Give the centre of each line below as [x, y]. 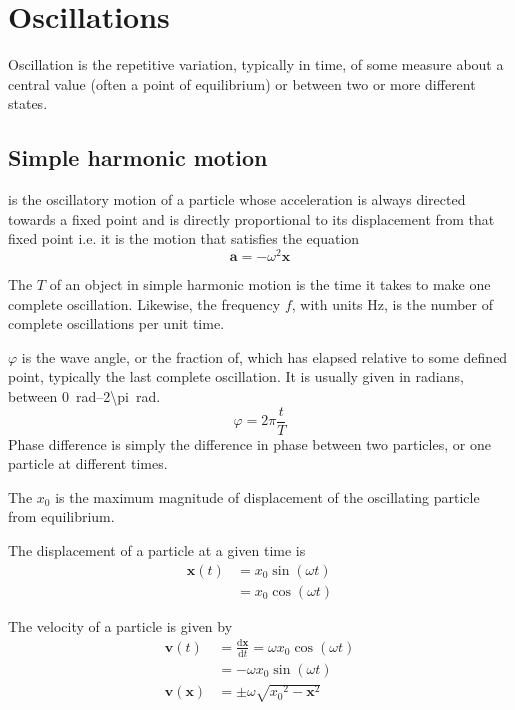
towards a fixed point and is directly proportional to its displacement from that [251, 218]
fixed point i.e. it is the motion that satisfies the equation [184, 238]
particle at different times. [88, 463]
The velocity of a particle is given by [120, 625]
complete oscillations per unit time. [116, 323]
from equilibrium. [61, 516]
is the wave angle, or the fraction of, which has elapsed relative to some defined [264, 356]
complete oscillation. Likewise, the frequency [144, 303]
